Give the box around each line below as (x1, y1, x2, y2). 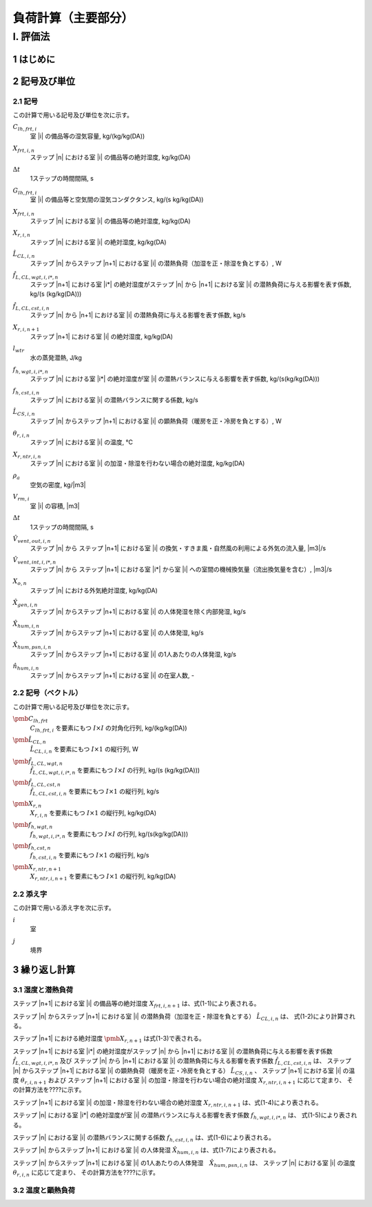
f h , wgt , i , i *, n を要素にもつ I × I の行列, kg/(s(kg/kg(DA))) (30, 830, 189, 839)
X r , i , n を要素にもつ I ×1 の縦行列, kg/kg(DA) (30, 808, 157, 819)
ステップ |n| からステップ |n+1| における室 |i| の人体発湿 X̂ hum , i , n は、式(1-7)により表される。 (12, 1146, 280, 1156)
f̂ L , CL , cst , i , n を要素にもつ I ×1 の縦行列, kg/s (30, 787, 160, 797)
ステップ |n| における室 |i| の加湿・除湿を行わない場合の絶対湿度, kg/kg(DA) (30, 459, 245, 468)
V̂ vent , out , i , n (12, 535, 51, 544)
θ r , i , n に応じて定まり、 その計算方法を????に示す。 (12, 1168, 160, 1178)
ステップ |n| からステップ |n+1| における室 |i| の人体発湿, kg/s (30, 628, 204, 637)
